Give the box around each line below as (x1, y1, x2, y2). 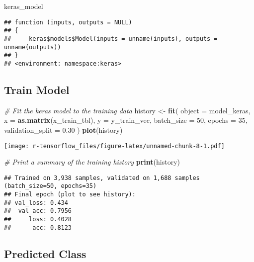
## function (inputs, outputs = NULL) (4, 18, 132, 26)
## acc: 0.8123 (4, 224, 72, 231)
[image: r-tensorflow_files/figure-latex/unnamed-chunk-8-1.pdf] (4, 142, 225, 150)
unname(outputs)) (4, 43, 61, 51)
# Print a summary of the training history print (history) (4, 157, 180, 167)
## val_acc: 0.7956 (4, 207, 72, 215)
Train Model (4, 82, 70, 97)
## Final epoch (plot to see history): (4, 191, 136, 198)
